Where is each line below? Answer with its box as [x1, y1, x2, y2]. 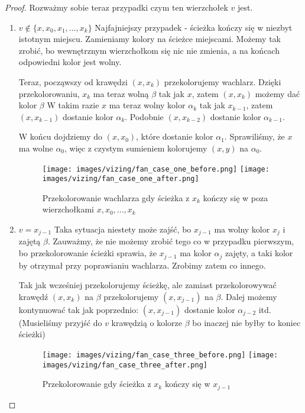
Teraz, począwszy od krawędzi [18, 75, 128, 88]
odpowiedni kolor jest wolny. [18, 56, 122, 68]
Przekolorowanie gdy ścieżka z [42, 377, 151, 390]
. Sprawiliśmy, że [224, 130, 285, 143]
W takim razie [47, 99, 99, 111]
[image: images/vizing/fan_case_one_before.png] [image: [42, 164, 270, 173]
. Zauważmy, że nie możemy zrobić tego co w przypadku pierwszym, [47, 235, 294, 247]
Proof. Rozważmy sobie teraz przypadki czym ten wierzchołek [5, 1, 228, 13]
